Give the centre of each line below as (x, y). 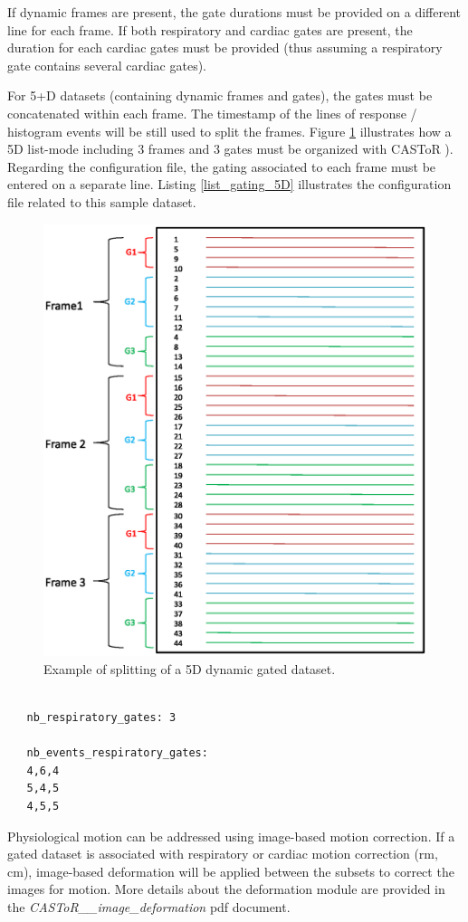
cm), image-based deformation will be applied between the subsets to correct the (231, 871)
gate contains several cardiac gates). (107, 65)
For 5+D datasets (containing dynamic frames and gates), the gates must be (220, 95)
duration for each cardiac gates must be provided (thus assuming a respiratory (225, 48)
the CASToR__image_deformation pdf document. (149, 906)
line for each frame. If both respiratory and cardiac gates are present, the (210, 29)
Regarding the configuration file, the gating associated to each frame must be (222, 166)
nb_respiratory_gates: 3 (101, 717)
